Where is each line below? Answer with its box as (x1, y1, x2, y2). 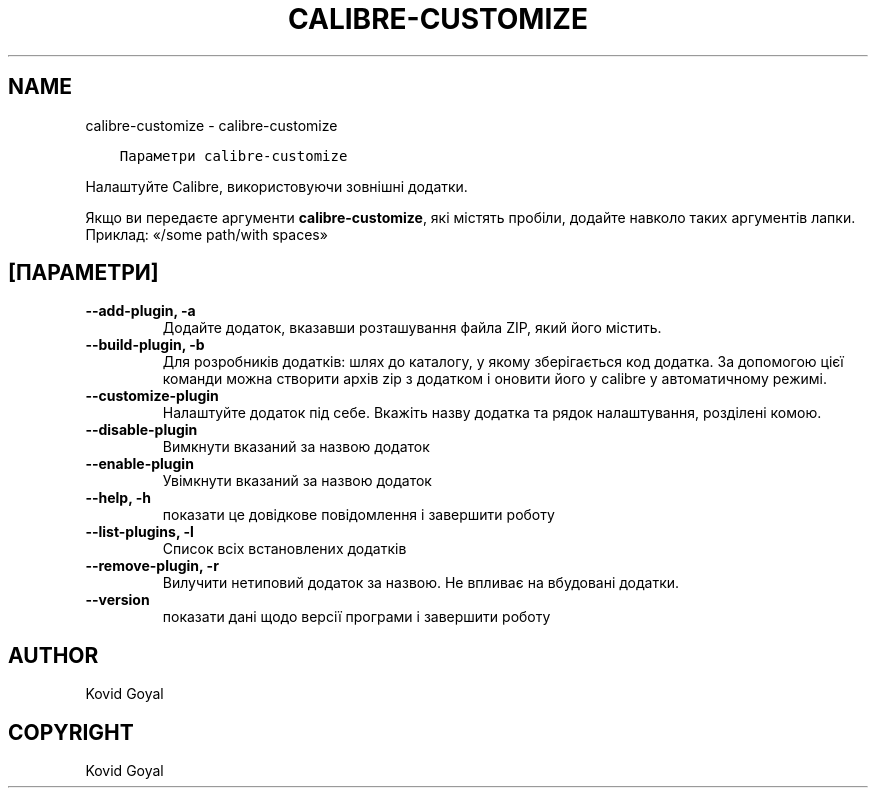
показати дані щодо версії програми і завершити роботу (162, 608, 551, 626)
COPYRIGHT (8, 719, 134, 745)
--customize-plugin (85, 387, 219, 405)
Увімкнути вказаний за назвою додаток (162, 472, 432, 490)
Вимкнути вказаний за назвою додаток (162, 438, 430, 456)
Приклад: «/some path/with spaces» (85, 225, 328, 243)
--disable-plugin (85, 421, 198, 439)
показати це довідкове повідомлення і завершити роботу (162, 506, 555, 524)
